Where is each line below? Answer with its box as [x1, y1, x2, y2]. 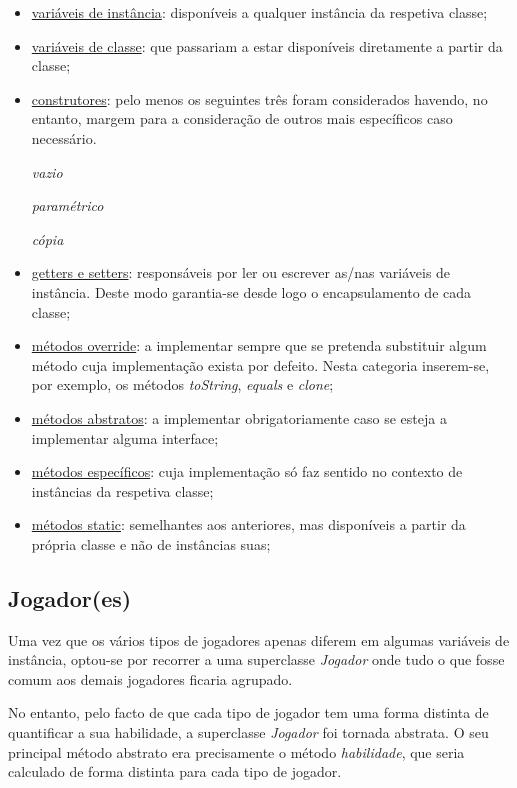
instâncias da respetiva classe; [31, 480, 214, 501]
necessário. [31, 127, 97, 148]
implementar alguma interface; [31, 427, 219, 448]
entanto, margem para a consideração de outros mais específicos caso [31, 108, 453, 129]
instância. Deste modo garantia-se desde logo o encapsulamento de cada [31, 281, 472, 302]
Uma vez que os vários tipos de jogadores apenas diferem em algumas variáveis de [8, 629, 510, 650]
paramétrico [31, 195, 104, 216]
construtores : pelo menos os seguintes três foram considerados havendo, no [31, 88, 488, 109]
